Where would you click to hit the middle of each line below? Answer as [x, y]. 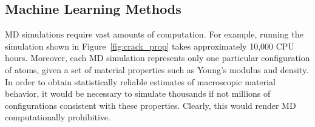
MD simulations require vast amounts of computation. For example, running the [154, 34]
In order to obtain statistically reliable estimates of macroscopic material [140, 81]
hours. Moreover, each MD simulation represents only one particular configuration [157, 58]
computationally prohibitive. [58, 117]
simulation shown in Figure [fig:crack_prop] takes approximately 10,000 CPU [150, 46]
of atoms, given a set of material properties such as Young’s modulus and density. [157, 69]
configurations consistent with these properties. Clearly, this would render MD [151, 105]
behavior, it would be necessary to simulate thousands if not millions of [138, 93]
